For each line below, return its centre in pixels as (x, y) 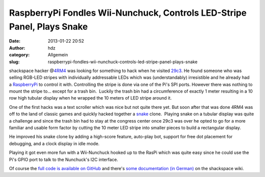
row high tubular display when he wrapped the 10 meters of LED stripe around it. (90, 98)
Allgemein (58, 55)
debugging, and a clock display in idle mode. (54, 143)
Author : (17, 48)
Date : (15, 41)
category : (19, 55)
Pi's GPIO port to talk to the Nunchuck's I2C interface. (64, 159)
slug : (14, 62)
